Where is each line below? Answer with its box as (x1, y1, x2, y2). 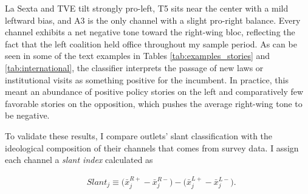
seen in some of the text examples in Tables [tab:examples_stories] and (5, 49, 270, 62)
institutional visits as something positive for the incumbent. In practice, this (5, 73, 289, 86)
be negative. (5, 109, 50, 122)
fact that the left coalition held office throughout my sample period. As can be (5, 37, 297, 50)
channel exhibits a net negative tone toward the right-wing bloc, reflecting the (5, 26, 295, 38)
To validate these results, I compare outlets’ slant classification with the (5, 129, 273, 142)
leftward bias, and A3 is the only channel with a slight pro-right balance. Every (5, 13, 301, 26)
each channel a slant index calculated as (5, 153, 153, 166)
